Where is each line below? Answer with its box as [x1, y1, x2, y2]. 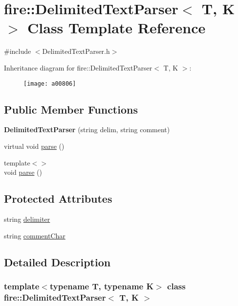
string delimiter [4, 213, 50, 224]
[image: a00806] [23, 80, 76, 87]
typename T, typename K [49, 280, 154, 292]
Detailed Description [4, 254, 111, 269]
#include [4, 46, 31, 56]
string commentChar [4, 230, 65, 240]
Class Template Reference [27, 18, 206, 38]
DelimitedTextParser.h [42, 46, 110, 56]
